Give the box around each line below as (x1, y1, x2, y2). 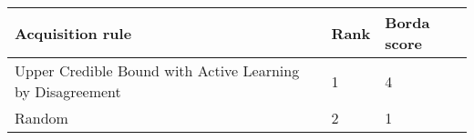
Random (15, 107, 68, 128)
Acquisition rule (15, 22, 132, 44)
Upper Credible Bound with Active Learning (15, 60, 300, 81)
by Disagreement (15, 81, 121, 102)
